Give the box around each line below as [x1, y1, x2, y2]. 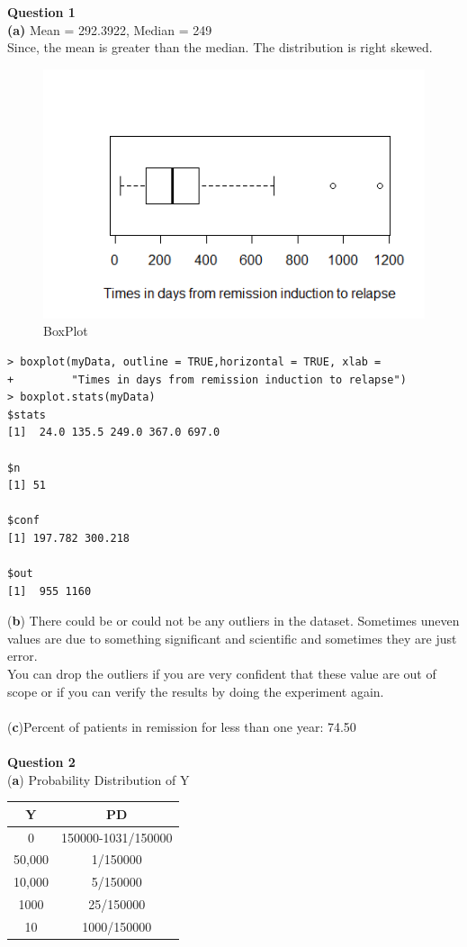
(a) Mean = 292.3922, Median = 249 [7, 20, 212, 39]
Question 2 [7, 753, 76, 771]
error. [7, 646, 38, 665]
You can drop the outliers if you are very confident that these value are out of [7, 664, 436, 683]
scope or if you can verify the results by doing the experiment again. [7, 681, 384, 700]
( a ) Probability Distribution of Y [7, 770, 190, 789]
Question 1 [7, 3, 76, 21]
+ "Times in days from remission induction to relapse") [7, 373, 407, 386]
